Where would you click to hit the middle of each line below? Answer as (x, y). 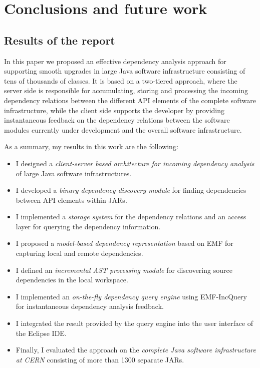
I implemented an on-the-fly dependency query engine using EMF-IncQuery (131, 296)
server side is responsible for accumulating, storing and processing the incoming (126, 90)
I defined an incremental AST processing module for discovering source (124, 270)
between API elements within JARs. (71, 200)
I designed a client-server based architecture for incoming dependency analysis (135, 163)
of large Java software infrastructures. (74, 173)
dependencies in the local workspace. (72, 280)
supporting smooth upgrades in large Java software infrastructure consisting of (125, 71)
